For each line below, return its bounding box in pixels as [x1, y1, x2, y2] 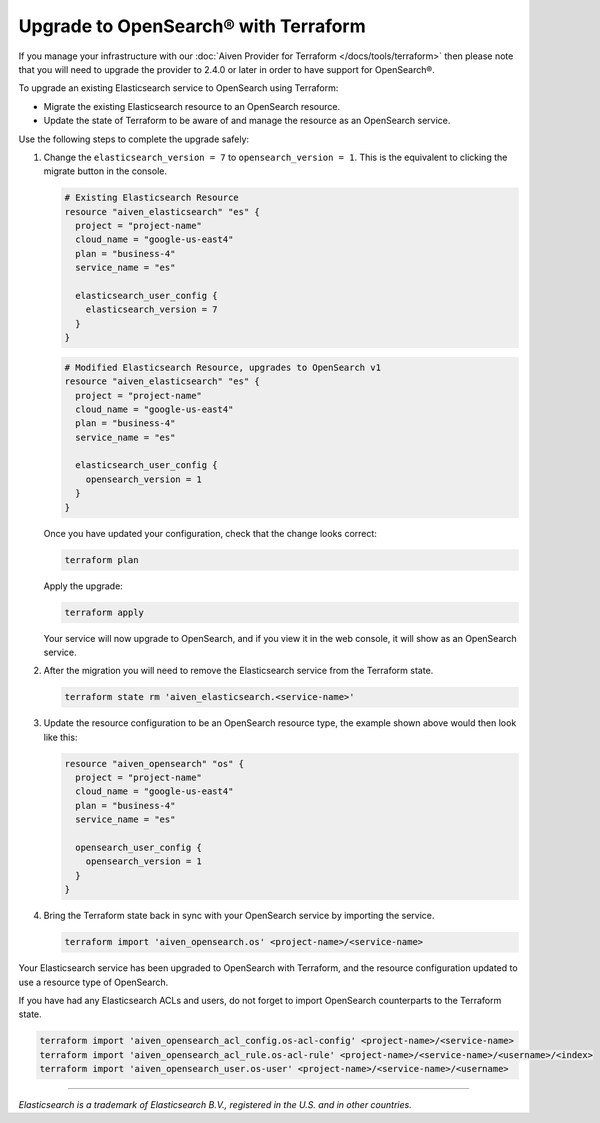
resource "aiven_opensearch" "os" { [64, 758, 245, 769]
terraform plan [64, 554, 139, 565]
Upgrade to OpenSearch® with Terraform [18, 15, 367, 37]
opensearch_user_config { [75, 842, 202, 854]
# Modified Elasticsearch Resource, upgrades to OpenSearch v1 [64, 361, 382, 373]
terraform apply [64, 606, 145, 618]
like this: [43, 731, 78, 743]
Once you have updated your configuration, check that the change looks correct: [43, 527, 377, 539]
